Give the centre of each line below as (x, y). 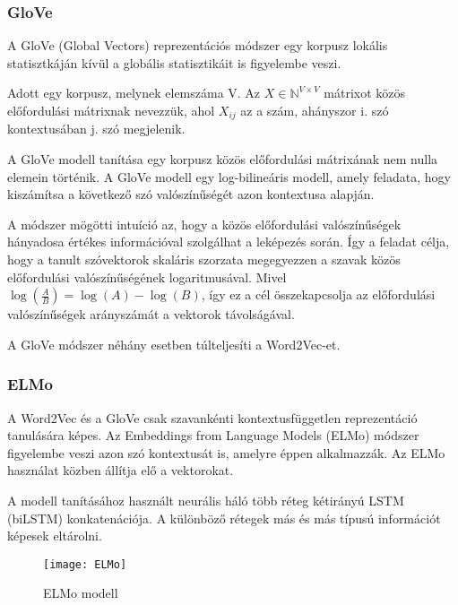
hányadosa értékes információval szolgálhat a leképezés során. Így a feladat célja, (229, 242)
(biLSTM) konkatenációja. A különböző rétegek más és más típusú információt (224, 518)
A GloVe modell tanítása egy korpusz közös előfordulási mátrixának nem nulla (223, 159)
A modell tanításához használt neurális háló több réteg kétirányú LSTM (206, 500)
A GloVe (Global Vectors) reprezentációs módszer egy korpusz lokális (198, 45)
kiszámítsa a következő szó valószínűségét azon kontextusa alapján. (191, 194)
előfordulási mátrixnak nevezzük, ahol (111, 110)
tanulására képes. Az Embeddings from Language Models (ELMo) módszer (213, 435)
